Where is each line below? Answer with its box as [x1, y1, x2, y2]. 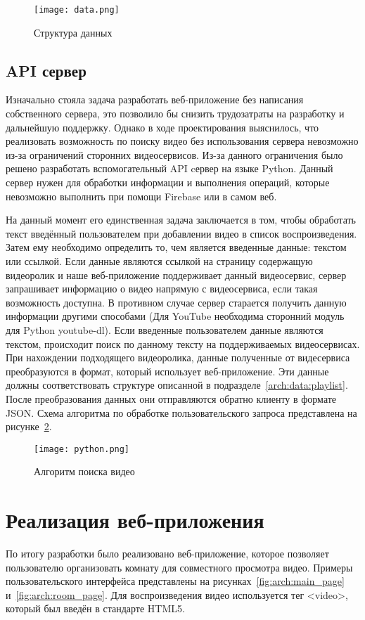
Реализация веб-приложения [6, 505, 264, 534]
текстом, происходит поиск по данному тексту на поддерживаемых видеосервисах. [6, 336, 360, 351]
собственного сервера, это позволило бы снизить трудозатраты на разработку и [6, 106, 345, 121]
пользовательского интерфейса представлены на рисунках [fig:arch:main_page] [6, 574, 345, 588]
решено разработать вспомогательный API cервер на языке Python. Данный [6, 161, 333, 176]
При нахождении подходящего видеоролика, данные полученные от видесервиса [6, 350, 350, 365]
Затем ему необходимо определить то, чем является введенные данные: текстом [6, 240, 347, 254]
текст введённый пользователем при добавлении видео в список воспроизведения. [6, 226, 357, 240]
